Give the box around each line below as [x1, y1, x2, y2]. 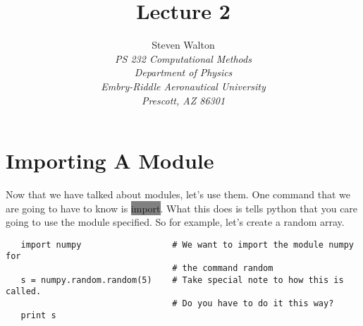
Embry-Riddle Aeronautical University [101, 78, 266, 93]
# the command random [172, 263, 273, 274]
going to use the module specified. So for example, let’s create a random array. [6, 215, 345, 229]
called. [6, 286, 42, 297]
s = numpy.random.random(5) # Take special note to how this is [20, 274, 344, 285]
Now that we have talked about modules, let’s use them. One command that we [6, 187, 351, 202]
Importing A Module [6, 146, 214, 175]
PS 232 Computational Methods [115, 51, 252, 66]
